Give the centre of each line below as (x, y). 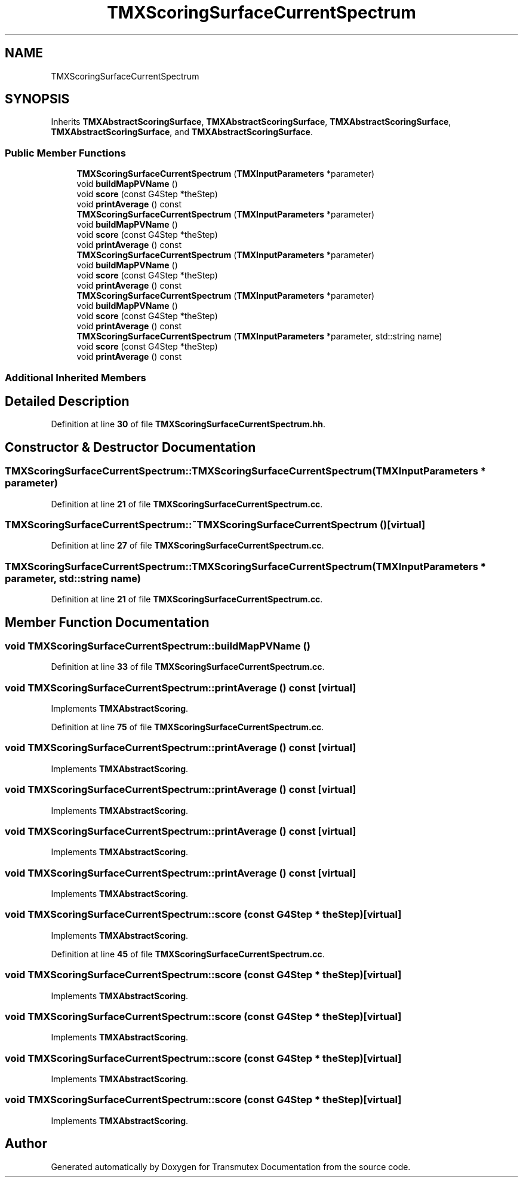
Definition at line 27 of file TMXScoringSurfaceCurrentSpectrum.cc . (187, 546)
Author (26, 1144)
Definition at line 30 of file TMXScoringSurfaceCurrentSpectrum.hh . (188, 424)
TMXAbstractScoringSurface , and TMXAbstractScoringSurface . (182, 132)
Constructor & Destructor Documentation (130, 447)
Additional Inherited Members (76, 377)
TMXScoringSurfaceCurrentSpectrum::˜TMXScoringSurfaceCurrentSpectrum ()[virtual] (215, 525)
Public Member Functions (65, 153)
